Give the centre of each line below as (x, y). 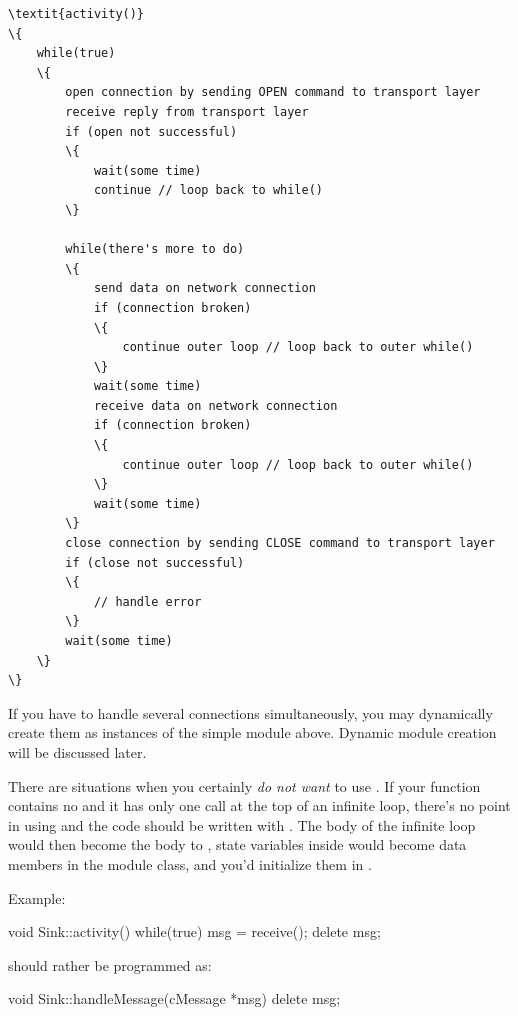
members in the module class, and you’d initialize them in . (190, 863)
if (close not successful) (155, 562)
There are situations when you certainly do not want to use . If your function (244, 785)
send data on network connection (204, 288)
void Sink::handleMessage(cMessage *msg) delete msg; (174, 998)
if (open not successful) (151, 131)
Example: (37, 897)
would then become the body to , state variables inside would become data (237, 844)
